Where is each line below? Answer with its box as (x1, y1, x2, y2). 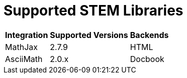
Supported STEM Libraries (4, 2, 183, 19)
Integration (5, 29, 48, 40)
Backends (130, 29, 169, 40)
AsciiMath (5, 53, 43, 64)
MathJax (5, 41, 38, 52)
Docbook (130, 53, 164, 64)
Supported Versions (50, 29, 128, 40)
